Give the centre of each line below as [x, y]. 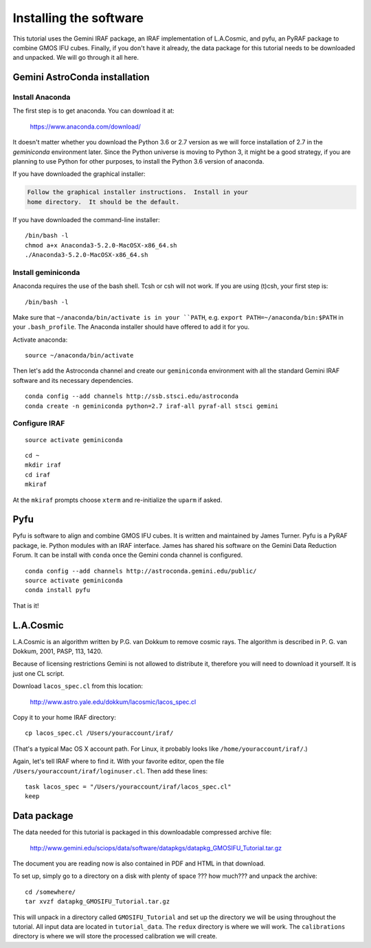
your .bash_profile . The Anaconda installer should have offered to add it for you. [131, 327]
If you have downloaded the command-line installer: [87, 219]
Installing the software [78, 18]
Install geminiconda [46, 272]
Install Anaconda [42, 98]
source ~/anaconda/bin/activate [79, 355]
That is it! [26, 606]
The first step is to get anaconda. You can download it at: [93, 111]
